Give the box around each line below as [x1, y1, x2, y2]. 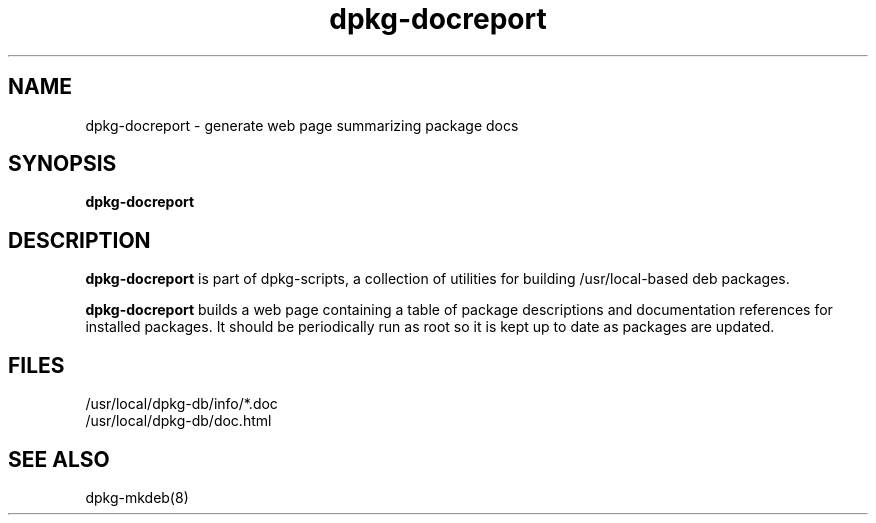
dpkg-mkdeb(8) [85, 488, 189, 506]
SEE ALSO [8, 446, 110, 472]
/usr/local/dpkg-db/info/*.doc [85, 395, 278, 413]
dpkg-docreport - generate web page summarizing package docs [85, 116, 519, 134]
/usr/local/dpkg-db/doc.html [85, 412, 272, 430]
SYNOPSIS [8, 151, 117, 177]
